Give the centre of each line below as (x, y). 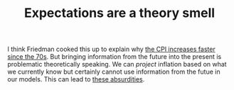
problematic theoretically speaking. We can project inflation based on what (117, 64)
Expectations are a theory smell (119, 13)
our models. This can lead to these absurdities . (76, 79)
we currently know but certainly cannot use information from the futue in (114, 72)
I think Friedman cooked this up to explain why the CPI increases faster (111, 49)
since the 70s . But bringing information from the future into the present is (115, 57)
